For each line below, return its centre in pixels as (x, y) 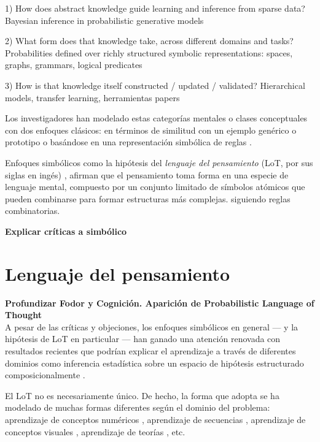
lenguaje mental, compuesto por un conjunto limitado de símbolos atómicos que (155, 187)
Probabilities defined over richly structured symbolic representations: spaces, (149, 52)
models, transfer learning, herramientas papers (92, 97)
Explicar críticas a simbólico (66, 231)
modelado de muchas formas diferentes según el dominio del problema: (138, 407)
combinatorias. (33, 211)
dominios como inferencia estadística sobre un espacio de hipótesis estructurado (154, 363)
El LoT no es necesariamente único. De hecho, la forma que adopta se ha (142, 395)
